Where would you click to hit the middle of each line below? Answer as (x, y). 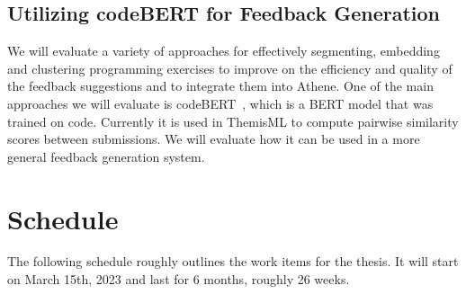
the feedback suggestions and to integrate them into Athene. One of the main (220, 86)
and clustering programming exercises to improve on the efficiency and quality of (230, 68)
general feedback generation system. (106, 156)
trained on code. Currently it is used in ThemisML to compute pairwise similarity (233, 121)
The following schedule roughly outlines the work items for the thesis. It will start (233, 261)
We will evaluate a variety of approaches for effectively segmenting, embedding (224, 51)
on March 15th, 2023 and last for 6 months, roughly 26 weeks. (179, 279)
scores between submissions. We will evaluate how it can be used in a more (214, 139)
